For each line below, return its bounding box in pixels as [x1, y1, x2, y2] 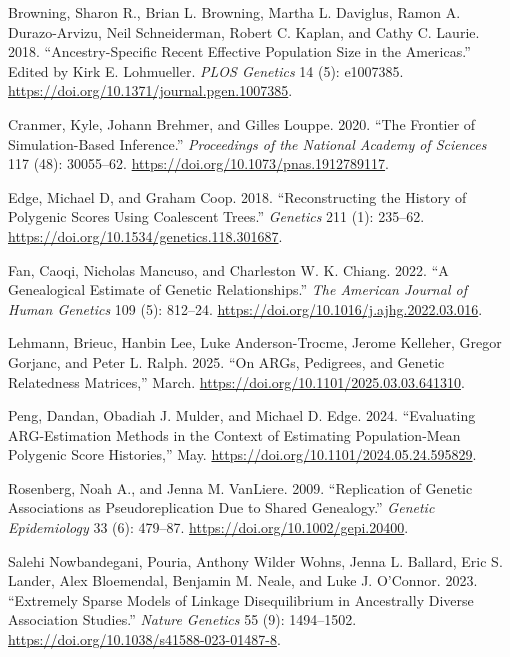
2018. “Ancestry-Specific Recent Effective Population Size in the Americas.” [8, 41, 471, 62]
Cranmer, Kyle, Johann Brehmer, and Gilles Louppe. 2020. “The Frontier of [8, 113, 476, 134]
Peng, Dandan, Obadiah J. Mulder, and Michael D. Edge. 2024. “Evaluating [8, 405, 476, 426]
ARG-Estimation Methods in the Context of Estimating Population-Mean [8, 424, 461, 445]
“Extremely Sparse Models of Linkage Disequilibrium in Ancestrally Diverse [8, 589, 474, 610]
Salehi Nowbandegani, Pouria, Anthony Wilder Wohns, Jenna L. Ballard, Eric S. [8, 550, 503, 571]
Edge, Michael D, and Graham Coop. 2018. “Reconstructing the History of [8, 186, 467, 207]
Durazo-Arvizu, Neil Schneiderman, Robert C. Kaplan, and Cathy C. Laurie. [8, 21, 480, 42]
